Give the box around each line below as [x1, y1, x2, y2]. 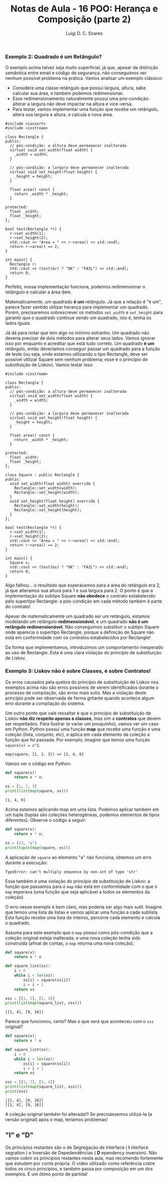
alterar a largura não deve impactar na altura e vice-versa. [12, 101, 133, 107]
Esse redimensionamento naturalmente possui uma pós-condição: [12, 96, 150, 102]
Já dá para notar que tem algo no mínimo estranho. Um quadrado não [5, 330, 149, 336]
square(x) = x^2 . [5, 742, 41, 748]
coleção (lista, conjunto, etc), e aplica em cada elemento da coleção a [5, 731, 150, 737]
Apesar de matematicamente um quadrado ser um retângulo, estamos [5, 613, 150, 620]
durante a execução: [5, 859, 48, 865]
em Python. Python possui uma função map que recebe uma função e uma [5, 726, 160, 732]
